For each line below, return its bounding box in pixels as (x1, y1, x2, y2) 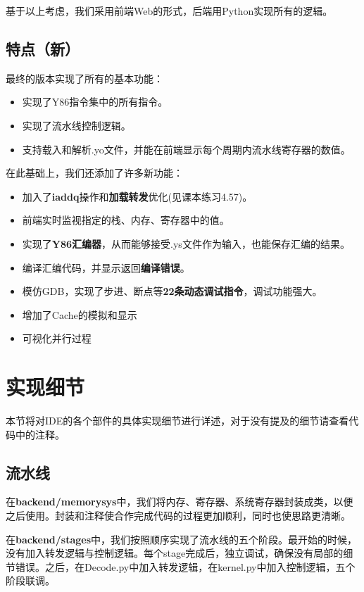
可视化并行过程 (22, 331, 92, 346)
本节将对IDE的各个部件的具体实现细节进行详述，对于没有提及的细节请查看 (6, 413, 349, 428)
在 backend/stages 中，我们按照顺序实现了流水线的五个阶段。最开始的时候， (6, 531, 358, 546)
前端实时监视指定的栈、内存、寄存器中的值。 (22, 213, 230, 227)
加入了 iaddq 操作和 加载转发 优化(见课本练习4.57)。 (22, 189, 253, 203)
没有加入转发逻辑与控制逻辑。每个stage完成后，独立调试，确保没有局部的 (6, 546, 344, 560)
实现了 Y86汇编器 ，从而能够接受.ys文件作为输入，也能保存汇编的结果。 (22, 236, 350, 251)
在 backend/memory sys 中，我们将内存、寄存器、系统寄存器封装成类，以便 (6, 494, 353, 509)
